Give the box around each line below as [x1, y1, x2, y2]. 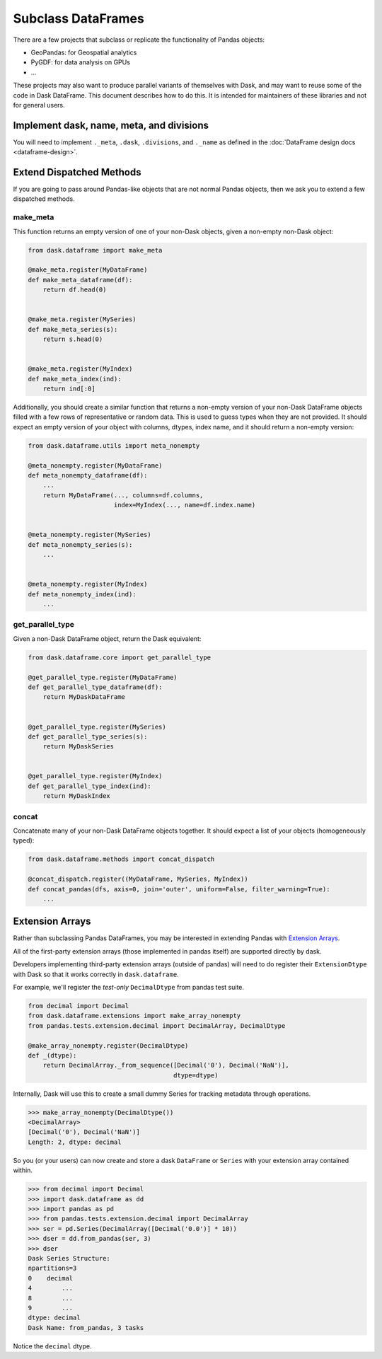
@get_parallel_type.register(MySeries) [28, 722, 166, 731]
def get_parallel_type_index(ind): [28, 782, 151, 790]
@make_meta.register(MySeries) [28, 316, 137, 323]
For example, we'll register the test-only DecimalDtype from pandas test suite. [13, 983, 244, 991]
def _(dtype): [28, 1051, 77, 1059]
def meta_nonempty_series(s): [28, 540, 133, 548]
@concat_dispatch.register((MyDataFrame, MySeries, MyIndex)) [28, 875, 248, 884]
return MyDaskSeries [42, 743, 115, 751]
